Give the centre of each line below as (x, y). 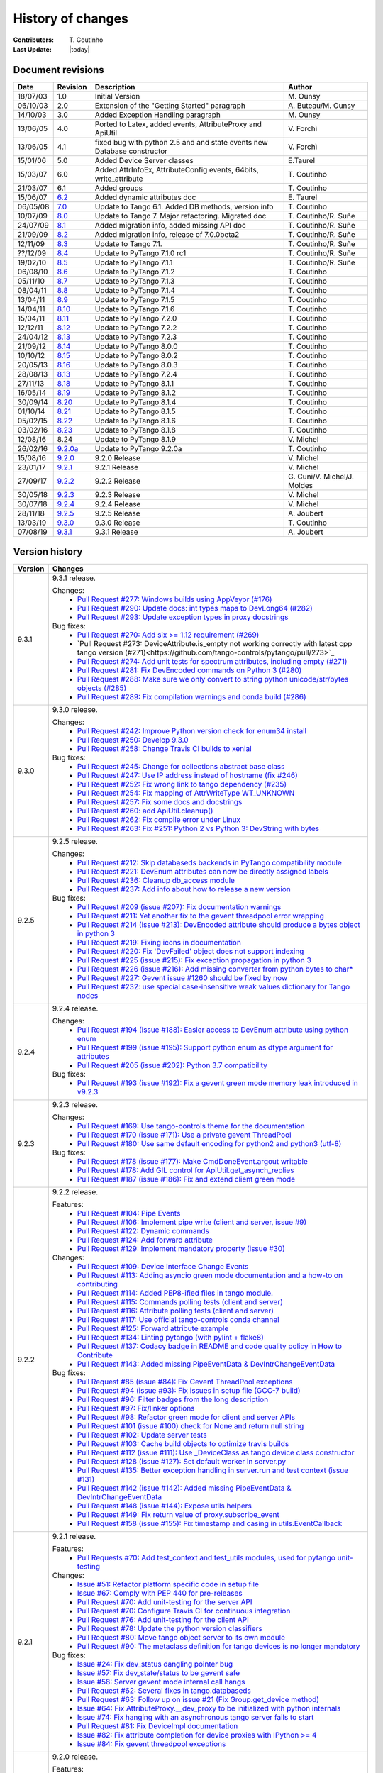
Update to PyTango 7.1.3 (135, 281)
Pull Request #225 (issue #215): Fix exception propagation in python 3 (194, 960)
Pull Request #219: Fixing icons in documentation (159, 943)
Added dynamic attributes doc (145, 197)
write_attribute (119, 179)
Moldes (301, 485)
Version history (48, 552)
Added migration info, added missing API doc (170, 225)
